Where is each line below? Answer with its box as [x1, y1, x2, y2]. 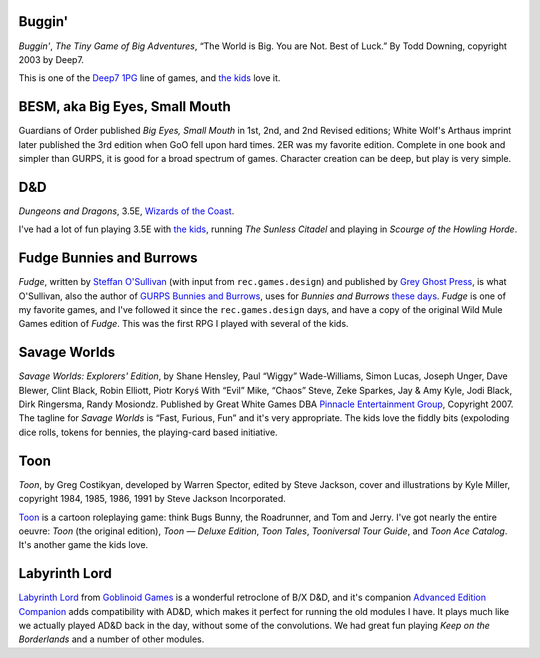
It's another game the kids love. [18, 539, 149, 551]
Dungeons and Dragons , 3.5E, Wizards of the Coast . [18, 205, 235, 217]
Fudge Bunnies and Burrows [18, 250, 199, 267]
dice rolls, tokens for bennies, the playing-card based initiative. [18, 426, 279, 438]
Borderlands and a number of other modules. [18, 633, 205, 645]
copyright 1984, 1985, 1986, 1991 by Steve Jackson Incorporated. [18, 493, 287, 505]
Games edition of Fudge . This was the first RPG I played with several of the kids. [18, 318, 349, 330]
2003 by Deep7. [18, 53, 85, 65]
